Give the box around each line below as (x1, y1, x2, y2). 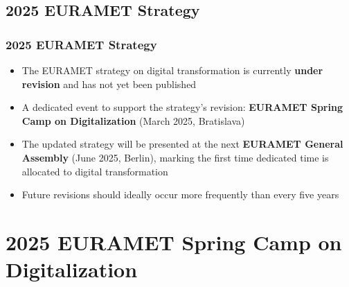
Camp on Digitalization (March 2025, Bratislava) (21, 113, 245, 128)
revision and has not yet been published (21, 76, 197, 91)
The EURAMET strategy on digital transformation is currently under (21, 63, 323, 77)
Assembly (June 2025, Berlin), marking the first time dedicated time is (21, 150, 329, 164)
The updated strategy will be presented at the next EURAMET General (21, 137, 343, 151)
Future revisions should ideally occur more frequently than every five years (21, 187, 339, 202)
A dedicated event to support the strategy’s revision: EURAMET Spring (21, 100, 343, 114)
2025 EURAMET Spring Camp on (6, 227, 342, 256)
